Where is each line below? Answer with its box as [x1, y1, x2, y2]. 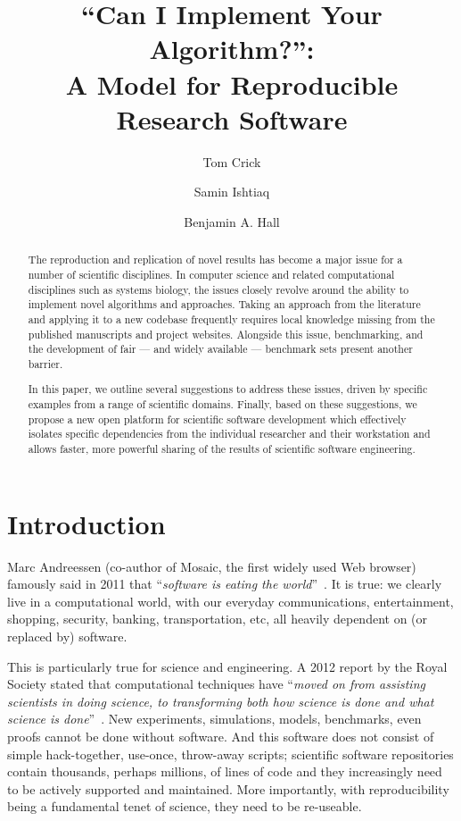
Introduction [7, 505, 166, 541]
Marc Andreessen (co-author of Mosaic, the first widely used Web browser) [7, 557, 416, 575]
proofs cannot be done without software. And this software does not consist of [7, 726, 434, 745]
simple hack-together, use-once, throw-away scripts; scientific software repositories [7, 744, 454, 763]
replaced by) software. [7, 627, 128, 645]
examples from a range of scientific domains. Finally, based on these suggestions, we [28, 397, 417, 412]
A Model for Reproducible [65, 65, 399, 102]
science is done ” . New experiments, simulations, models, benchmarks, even [7, 709, 422, 728]
